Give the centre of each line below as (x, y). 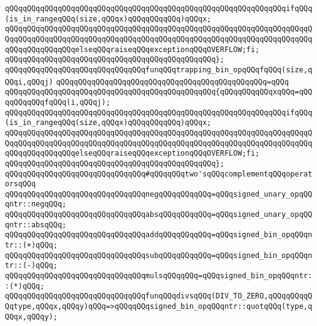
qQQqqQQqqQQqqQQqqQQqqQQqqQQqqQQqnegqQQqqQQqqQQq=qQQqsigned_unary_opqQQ (159, 194)
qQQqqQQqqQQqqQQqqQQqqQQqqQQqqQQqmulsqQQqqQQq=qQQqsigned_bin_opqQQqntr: (159, 276)
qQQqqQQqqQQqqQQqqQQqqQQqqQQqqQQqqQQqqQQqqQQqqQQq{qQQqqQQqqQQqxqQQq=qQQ (159, 92)
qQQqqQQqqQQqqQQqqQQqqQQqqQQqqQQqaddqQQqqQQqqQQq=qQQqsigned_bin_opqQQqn (159, 235)
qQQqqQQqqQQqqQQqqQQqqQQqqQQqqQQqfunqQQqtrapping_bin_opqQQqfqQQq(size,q (159, 70)
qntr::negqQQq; (36, 204)
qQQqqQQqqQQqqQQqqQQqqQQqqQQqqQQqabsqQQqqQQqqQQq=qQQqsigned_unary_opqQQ (159, 215)
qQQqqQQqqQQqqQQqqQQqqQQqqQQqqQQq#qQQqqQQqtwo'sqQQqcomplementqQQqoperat (159, 174)
